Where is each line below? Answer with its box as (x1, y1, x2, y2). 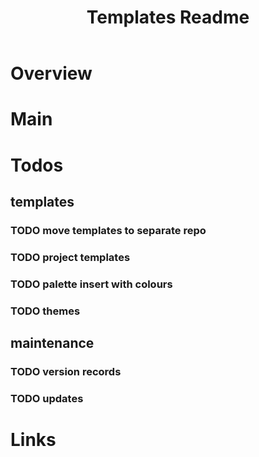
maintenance (10, 335, 95, 352)
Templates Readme (86, 6, 250, 29)
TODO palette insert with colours (10, 277, 173, 291)
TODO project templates (10, 250, 131, 264)
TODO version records (10, 364, 122, 378)
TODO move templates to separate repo (10, 223, 207, 237)
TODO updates (10, 391, 84, 405)
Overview (10, 62, 93, 85)
